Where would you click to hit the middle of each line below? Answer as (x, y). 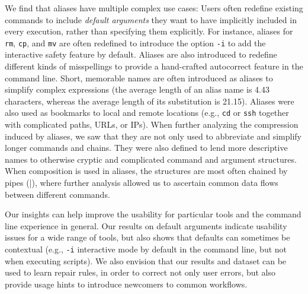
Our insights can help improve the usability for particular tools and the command (153, 214)
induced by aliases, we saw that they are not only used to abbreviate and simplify (153, 136)
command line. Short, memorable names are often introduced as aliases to (139, 78)
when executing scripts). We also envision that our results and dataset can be (146, 260)
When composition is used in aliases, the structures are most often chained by (146, 171)
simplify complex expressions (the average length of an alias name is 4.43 (137, 89)
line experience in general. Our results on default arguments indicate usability (146, 225)
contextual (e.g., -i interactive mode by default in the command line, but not (146, 249)
